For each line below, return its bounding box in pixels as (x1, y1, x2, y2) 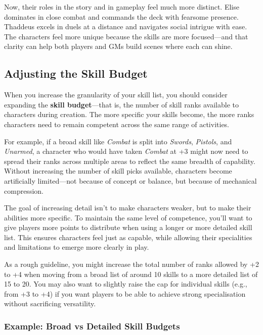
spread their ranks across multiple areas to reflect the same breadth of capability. (4, 155, 255, 166)
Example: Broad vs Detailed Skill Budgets (4, 319, 180, 332)
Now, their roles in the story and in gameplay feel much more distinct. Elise (4, 2, 239, 12)
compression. (4, 185, 43, 196)
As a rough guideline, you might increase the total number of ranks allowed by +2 (4, 259, 259, 269)
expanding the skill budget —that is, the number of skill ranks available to (4, 99, 239, 109)
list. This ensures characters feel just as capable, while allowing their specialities (4, 232, 252, 242)
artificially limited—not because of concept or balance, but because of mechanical (4, 175, 257, 186)
